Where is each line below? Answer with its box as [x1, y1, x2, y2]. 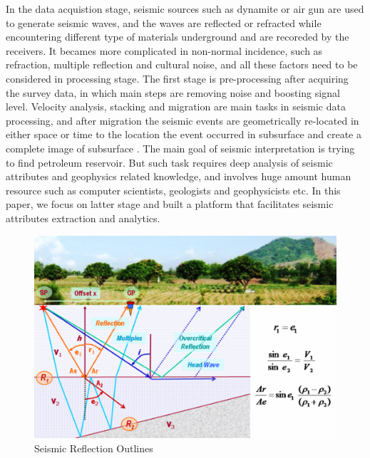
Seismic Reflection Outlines [34, 441, 153, 456]
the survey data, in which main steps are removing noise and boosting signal [6, 85, 340, 100]
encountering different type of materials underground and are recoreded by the [6, 29, 349, 44]
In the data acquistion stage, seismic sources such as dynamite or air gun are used [6, 1, 364, 16]
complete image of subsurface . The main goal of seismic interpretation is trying [6, 140, 355, 155]
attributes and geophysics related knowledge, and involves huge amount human [6, 169, 351, 184]
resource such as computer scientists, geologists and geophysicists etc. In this [6, 182, 341, 197]
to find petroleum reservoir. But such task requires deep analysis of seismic [6, 155, 333, 170]
